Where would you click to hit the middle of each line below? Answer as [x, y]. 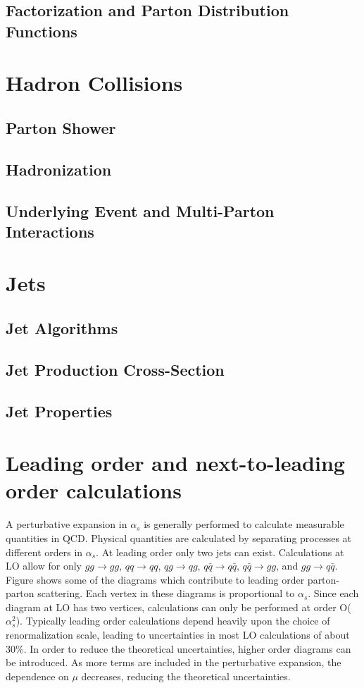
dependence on [37, 676]
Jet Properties [59, 411]
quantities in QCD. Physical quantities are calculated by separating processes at [179, 537]
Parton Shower [61, 127]
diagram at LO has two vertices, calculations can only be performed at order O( [178, 607]
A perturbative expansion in [67, 524]
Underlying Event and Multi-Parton [140, 210]
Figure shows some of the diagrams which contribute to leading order [155, 579]
